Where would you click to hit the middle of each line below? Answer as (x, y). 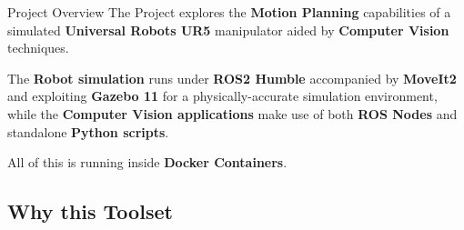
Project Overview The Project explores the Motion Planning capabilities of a (229, 12)
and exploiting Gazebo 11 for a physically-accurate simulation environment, (222, 96)
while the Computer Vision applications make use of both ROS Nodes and (232, 113)
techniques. (38, 48)
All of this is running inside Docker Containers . (147, 162)
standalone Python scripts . (88, 131)
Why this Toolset (90, 211)
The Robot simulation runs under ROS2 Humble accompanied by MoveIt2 (232, 78)
